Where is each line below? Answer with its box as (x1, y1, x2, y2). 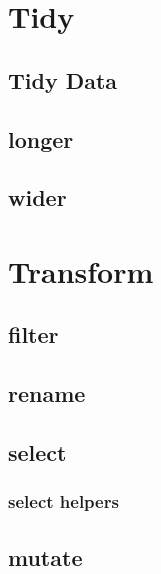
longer (8, 123, 74, 154)
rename (8, 378, 86, 409)
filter (8, 319, 59, 350)
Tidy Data (8, 64, 118, 95)
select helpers (8, 489, 119, 514)
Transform (8, 250, 154, 291)
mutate (8, 541, 83, 572)
